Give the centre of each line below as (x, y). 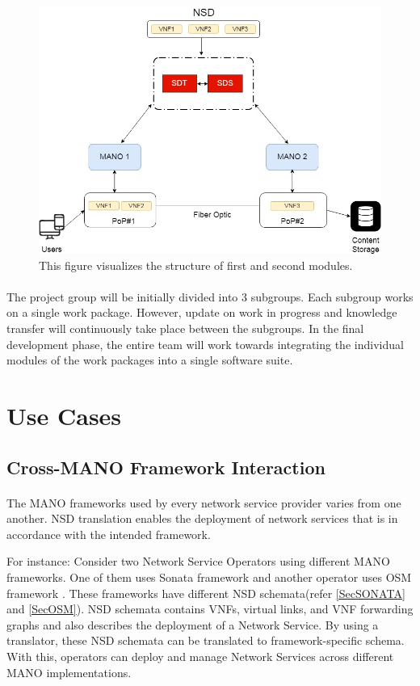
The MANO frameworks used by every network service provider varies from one (204, 502)
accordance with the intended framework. (109, 534)
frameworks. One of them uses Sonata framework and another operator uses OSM (209, 577)
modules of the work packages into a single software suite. (150, 360)
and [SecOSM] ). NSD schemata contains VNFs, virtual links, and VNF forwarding (210, 609)
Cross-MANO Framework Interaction (166, 467)
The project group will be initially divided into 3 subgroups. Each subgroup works (210, 296)
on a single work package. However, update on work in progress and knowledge (202, 312)
